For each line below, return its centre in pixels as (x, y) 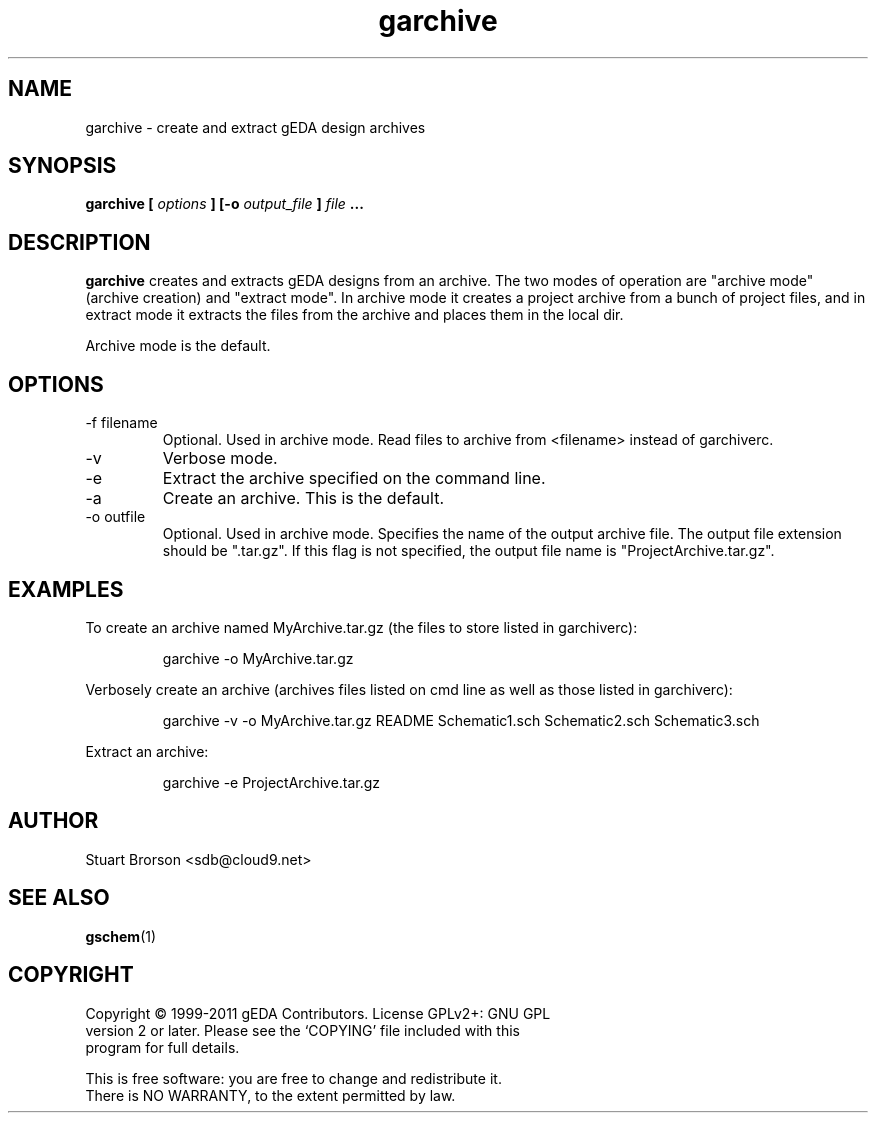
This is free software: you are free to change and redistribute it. (293, 1078)
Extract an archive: (147, 751)
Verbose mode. (220, 458)
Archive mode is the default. (178, 346)
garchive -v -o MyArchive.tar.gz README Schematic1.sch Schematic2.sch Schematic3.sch (461, 720)
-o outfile (115, 517)
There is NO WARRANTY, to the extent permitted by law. (270, 1095)
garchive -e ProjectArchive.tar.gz (271, 782)
